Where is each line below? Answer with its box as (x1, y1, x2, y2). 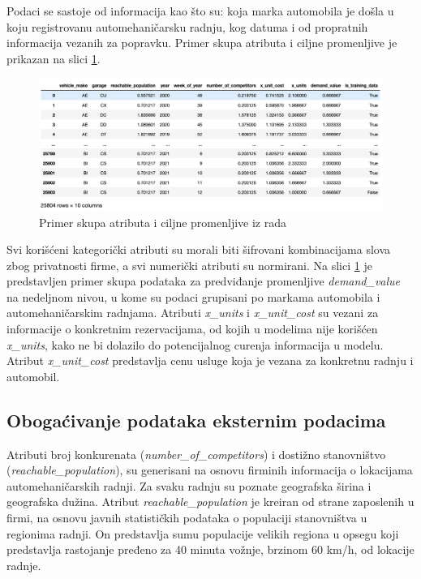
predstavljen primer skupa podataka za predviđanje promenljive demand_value (6, 272, 401, 289)
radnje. (6, 556, 41, 573)
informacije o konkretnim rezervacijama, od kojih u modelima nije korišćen (6, 320, 378, 337)
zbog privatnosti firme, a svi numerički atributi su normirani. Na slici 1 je (6, 256, 372, 273)
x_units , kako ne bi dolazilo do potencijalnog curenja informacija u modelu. (6, 336, 384, 353)
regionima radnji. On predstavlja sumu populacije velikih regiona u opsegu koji (6, 525, 399, 542)
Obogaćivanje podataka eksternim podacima (6, 407, 386, 432)
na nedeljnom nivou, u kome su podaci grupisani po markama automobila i (6, 288, 380, 305)
